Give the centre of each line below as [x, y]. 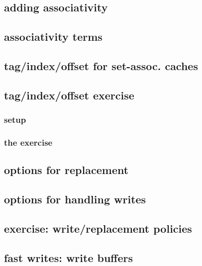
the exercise [28, 142]
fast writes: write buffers [68, 257]
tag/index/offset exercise [69, 95]
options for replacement [66, 170]
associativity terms [53, 37]
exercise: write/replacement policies [98, 228]
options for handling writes [75, 199]
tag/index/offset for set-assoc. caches [101, 65]
